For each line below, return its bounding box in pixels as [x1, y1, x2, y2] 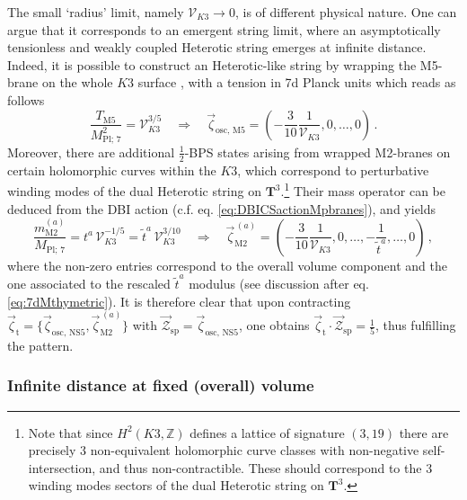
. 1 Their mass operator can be [280, 179, 445, 201]
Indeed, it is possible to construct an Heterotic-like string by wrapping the [7, 55, 417, 74]
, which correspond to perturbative [237, 160, 429, 179]
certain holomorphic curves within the [7, 160, 216, 179]
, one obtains [238, 316, 310, 335]
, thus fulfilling [375, 316, 456, 335]
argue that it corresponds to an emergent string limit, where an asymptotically [7, 20, 441, 39]
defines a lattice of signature [189, 423, 345, 442]
